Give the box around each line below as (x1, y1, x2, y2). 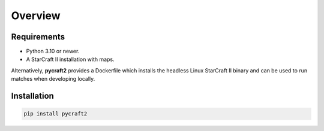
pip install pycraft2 (23, 111, 88, 117)
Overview (11, 9, 61, 22)
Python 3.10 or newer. (26, 48, 80, 55)
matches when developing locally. (11, 75, 95, 83)
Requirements (11, 32, 65, 42)
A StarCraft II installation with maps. (26, 56, 115, 63)
